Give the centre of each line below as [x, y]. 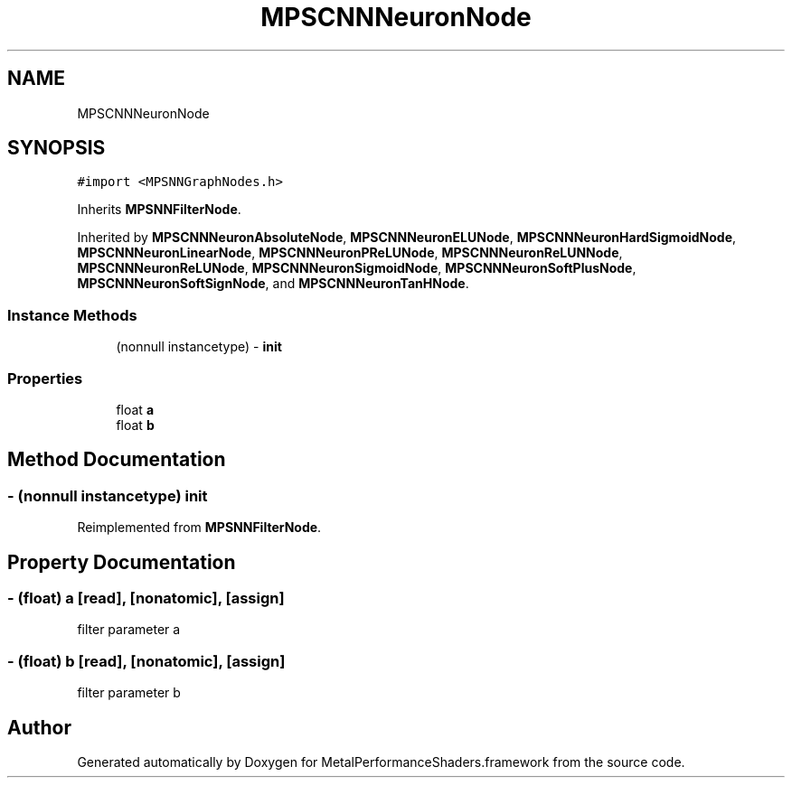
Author [39, 727]
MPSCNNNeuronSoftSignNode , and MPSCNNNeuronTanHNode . [273, 284]
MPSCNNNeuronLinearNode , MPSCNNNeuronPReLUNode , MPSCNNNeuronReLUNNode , [350, 253]
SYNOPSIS [57, 148]
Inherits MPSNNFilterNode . [159, 210]
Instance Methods [72, 315]
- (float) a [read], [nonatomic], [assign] [146, 598]
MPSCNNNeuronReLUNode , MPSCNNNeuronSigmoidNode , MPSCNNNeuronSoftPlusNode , [357, 268]
